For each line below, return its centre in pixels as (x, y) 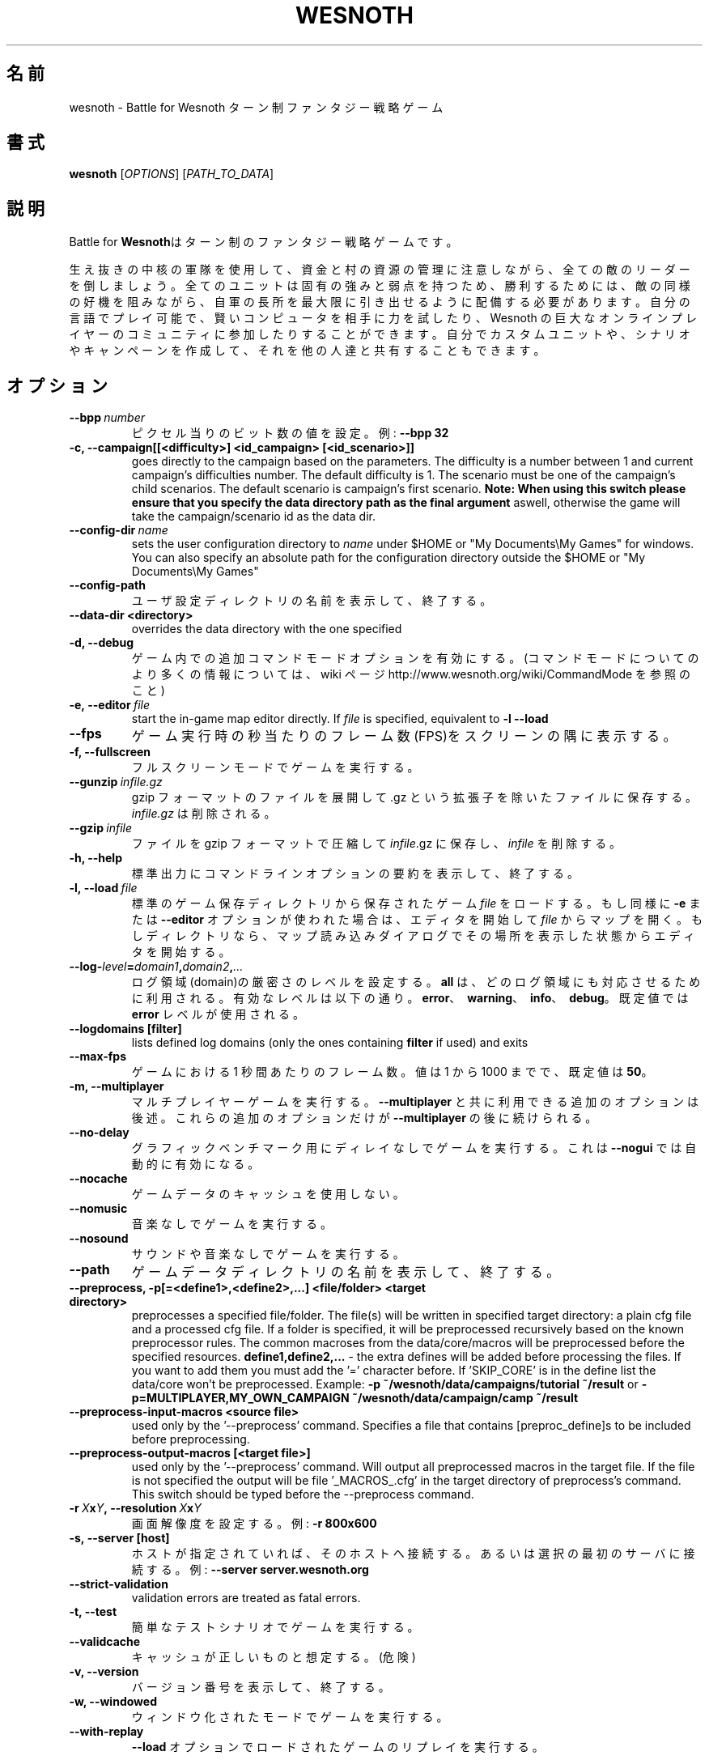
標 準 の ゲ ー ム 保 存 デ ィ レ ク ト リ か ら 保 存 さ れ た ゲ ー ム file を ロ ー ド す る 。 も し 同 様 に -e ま (416, 903)
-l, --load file (103, 888)
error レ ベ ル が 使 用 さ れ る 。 (218, 1014)
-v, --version (104, 1672)
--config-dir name (119, 530)
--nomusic (98, 1209)
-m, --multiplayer (117, 1086)
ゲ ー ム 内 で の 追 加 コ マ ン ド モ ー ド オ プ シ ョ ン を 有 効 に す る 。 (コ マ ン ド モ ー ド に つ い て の (415, 658)
